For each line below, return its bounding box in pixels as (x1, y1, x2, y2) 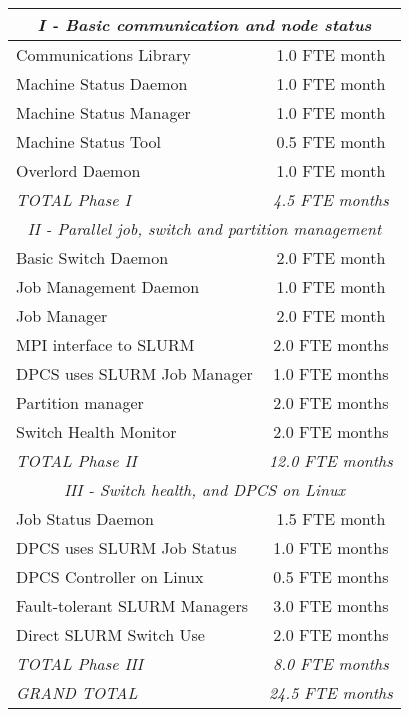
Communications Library (16, 43, 191, 66)
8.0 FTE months (272, 652, 389, 675)
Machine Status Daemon (16, 72, 188, 95)
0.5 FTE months (273, 565, 389, 588)
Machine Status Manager (16, 101, 191, 124)
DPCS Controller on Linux (16, 565, 204, 588)
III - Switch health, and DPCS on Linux (63, 478, 345, 501)
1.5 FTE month (276, 507, 386, 530)
